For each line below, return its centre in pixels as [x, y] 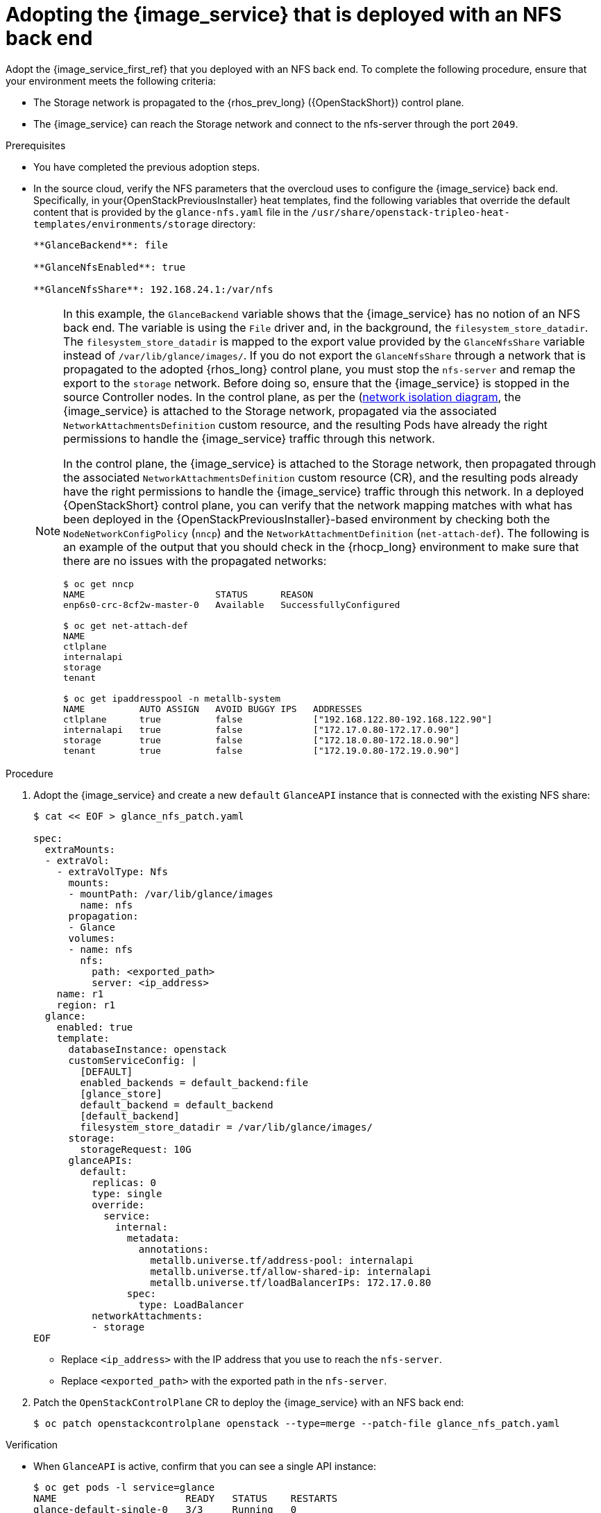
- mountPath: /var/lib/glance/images [171, 894]
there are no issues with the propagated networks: [195, 560]
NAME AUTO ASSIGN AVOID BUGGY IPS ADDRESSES [213, 709]
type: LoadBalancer [191, 1304]
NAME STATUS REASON [188, 594]
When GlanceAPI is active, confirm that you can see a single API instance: [205, 1466]
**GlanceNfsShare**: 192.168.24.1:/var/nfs [153, 289]
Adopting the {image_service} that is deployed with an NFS [284, 15]
